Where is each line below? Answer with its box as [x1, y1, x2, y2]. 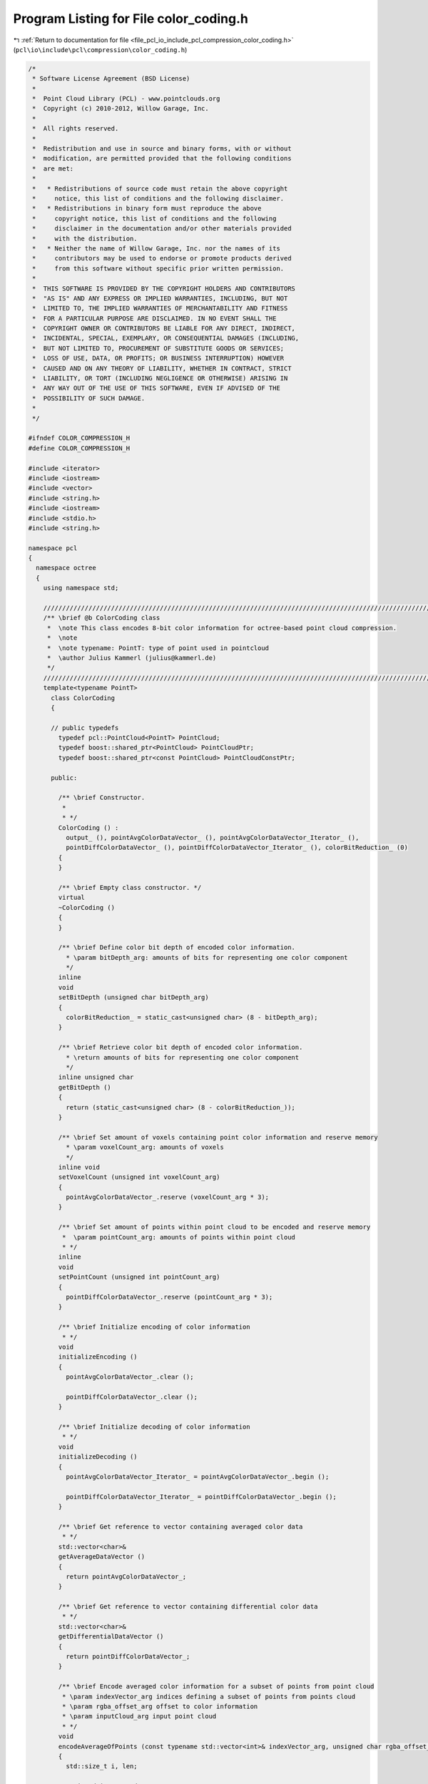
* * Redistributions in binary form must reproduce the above [32, 204, 262, 213]
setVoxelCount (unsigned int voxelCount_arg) [58, 1173, 220, 1181]
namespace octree [36, 564, 96, 572]
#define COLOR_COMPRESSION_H [28, 444, 131, 452]
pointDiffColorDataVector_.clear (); [65, 1392, 198, 1401]
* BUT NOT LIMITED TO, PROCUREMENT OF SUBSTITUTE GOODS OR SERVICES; [32, 344, 285, 353]
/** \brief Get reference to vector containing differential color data [58, 1603, 318, 1611]
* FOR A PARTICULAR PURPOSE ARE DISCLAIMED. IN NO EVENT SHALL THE [32, 314, 277, 323]
